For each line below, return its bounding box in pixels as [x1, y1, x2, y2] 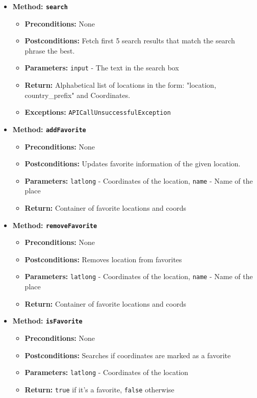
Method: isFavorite [12, 315, 83, 326]
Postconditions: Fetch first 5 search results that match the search [24, 35, 235, 46]
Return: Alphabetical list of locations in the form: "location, [24, 80, 216, 90]
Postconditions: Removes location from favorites [24, 254, 182, 264]
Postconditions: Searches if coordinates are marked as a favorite [24, 350, 231, 360]
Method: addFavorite [12, 123, 86, 134]
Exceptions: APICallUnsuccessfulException [24, 107, 171, 117]
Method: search [12, 1, 68, 11]
